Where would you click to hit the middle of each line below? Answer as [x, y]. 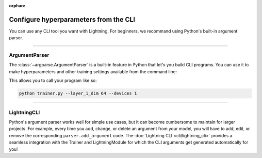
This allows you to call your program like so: [53, 80]
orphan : [17, 6]
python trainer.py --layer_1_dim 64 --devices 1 [78, 94]
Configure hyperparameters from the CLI [72, 19]
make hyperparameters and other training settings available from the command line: [93, 71]
